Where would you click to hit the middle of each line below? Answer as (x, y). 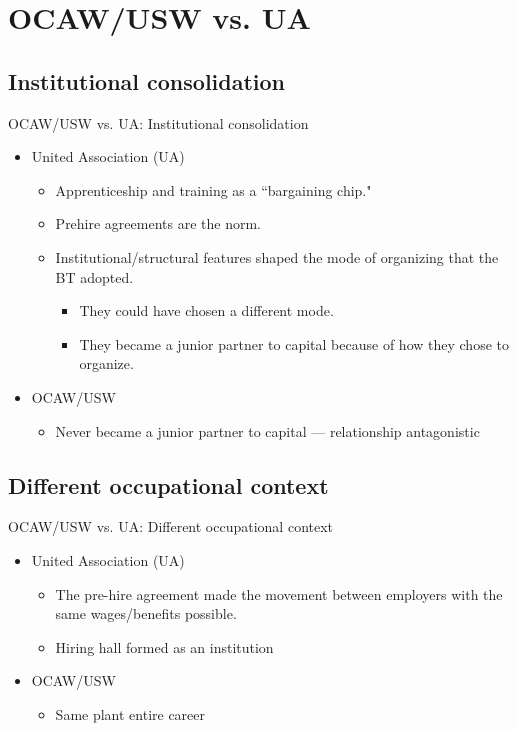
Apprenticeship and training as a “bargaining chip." (213, 189)
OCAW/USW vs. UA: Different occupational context (171, 526)
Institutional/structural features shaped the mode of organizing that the (277, 256)
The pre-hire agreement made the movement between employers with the (279, 593)
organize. (106, 363)
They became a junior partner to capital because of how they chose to (294, 343)
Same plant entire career (130, 713)
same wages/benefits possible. (146, 613)
